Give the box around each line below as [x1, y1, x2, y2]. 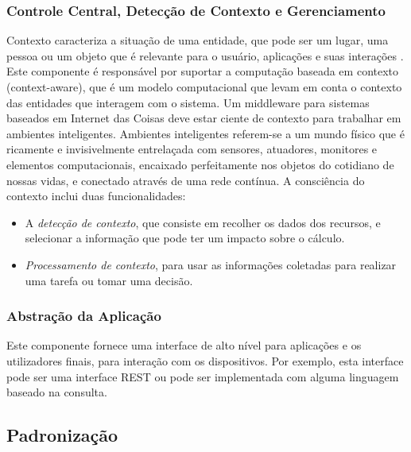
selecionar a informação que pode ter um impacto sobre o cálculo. [25, 230, 345, 246]
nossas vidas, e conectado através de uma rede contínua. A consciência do [6, 172, 365, 188]
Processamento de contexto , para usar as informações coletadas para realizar [25, 256, 397, 272]
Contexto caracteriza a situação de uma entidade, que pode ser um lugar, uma [6, 32, 389, 48]
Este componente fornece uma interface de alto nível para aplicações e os [6, 337, 362, 353]
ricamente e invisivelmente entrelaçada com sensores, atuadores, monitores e [6, 141, 378, 157]
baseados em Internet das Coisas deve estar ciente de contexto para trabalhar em [6, 110, 401, 126]
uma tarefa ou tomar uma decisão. [25, 272, 193, 288]
